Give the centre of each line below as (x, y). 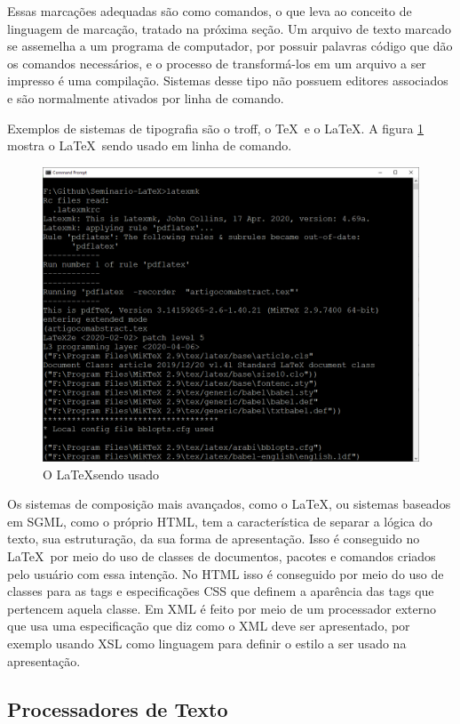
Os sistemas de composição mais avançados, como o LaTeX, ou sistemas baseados (229, 504)
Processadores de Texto (118, 708)
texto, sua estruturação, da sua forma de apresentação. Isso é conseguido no (214, 539)
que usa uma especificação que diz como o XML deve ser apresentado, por (209, 626)
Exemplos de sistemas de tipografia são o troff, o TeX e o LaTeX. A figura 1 (216, 128)
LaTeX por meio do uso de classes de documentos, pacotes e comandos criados (222, 555)
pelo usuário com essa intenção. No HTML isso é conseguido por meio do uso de (226, 573)
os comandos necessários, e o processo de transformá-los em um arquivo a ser (217, 63)
